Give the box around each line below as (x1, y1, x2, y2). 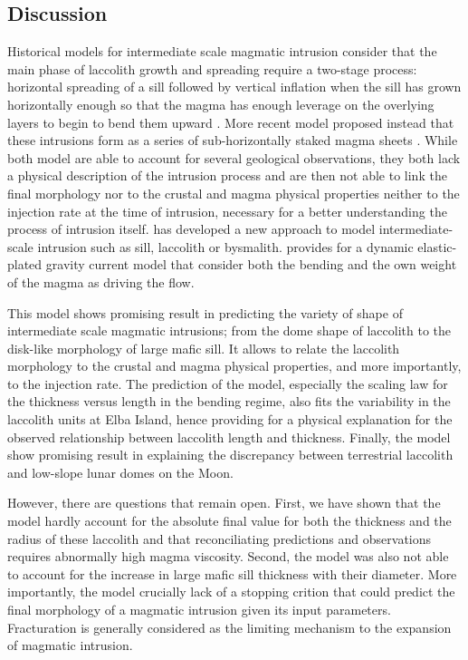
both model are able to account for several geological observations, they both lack (7, 148, 461, 167)
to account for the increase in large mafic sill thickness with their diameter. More (7, 564, 457, 583)
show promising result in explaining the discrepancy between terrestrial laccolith (7, 445, 454, 464)
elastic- (417, 237, 457, 256)
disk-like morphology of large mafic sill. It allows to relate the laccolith (7, 338, 400, 357)
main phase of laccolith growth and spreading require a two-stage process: (7, 59, 417, 78)
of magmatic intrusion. (7, 636, 133, 655)
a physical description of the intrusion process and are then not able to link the (7, 166, 447, 185)
